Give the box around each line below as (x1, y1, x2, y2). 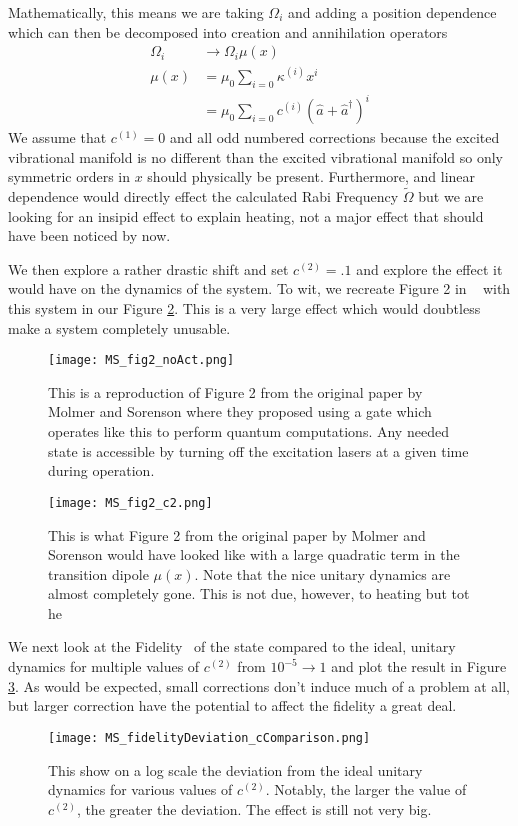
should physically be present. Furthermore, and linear (147, 166, 476, 187)
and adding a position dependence (287, 2, 497, 22)
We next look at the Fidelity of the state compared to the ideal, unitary (8, 636, 456, 657)
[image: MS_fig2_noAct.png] (48, 353, 235, 368)
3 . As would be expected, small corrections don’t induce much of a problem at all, (8, 675, 510, 696)
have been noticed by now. (8, 225, 171, 246)
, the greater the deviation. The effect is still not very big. (76, 798, 432, 819)
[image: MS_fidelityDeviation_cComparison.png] (48, 730, 371, 745)
